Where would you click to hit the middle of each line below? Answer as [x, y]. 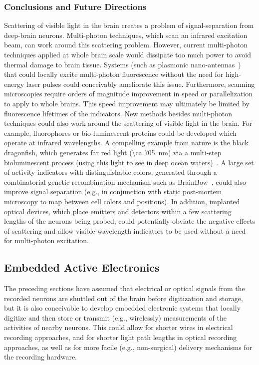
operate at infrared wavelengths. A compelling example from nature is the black [126, 143]
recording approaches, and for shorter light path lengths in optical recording [121, 337]
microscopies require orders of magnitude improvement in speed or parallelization [129, 94]
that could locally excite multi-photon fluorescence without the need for [114, 74]
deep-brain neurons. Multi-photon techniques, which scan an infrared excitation [126, 35]
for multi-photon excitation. [47, 240]
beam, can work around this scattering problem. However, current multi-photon [126, 45]
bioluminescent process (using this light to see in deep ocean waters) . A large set [129, 162]
